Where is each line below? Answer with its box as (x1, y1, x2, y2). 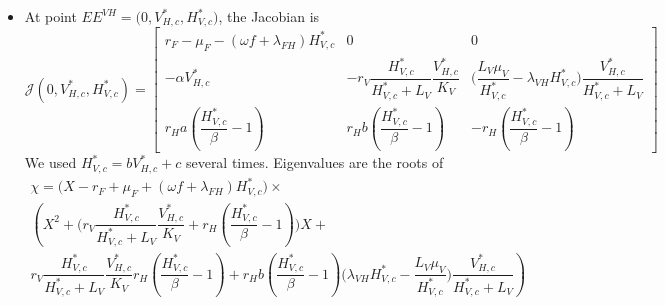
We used (24, 152, 77, 173)
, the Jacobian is (218, 6, 320, 26)
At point (24, 6, 77, 26)
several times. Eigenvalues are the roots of (185, 152, 444, 173)
